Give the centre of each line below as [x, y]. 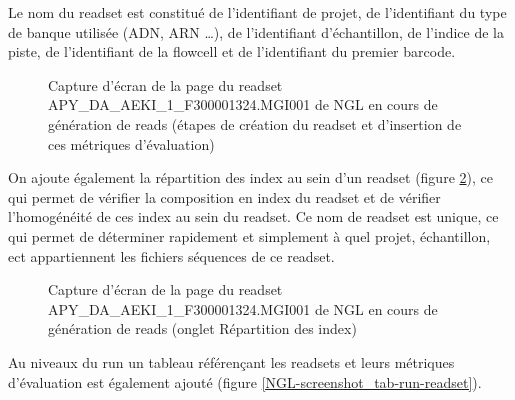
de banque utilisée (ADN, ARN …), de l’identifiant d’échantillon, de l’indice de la [256, 31]
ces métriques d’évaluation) [131, 143]
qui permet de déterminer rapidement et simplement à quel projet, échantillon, [249, 235]
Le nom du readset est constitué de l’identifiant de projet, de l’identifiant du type [257, 12]
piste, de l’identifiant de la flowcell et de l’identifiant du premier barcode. [232, 51]
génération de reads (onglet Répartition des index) [202, 328]
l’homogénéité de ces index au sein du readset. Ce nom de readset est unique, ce [253, 216]
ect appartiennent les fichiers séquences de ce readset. [171, 255]
